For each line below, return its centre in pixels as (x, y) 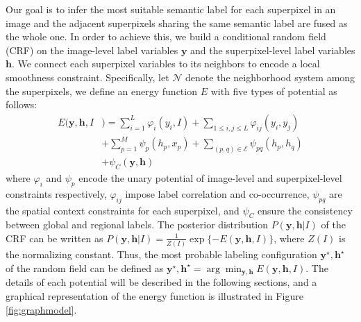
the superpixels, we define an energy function (101, 91)
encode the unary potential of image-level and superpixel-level (210, 178)
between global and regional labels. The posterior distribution (137, 224)
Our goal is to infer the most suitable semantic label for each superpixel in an (171, 9)
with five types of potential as (274, 91)
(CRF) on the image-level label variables (92, 50)
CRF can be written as (54, 238)
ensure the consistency (305, 210)
